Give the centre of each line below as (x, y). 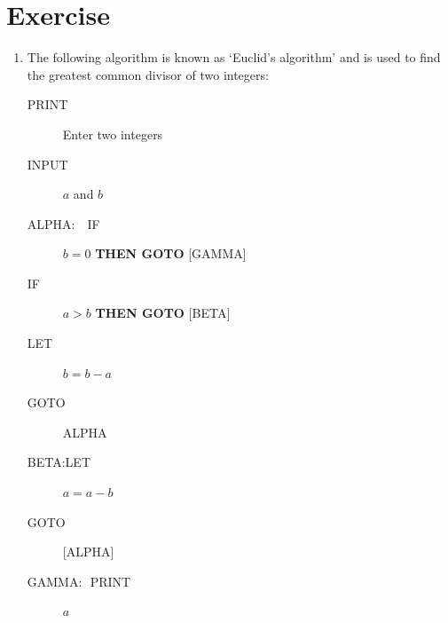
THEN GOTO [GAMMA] (171, 253)
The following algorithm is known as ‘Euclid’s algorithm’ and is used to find (234, 57)
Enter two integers (113, 134)
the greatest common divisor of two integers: (148, 74)
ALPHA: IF (63, 223)
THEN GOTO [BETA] (163, 313)
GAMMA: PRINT (79, 581)
